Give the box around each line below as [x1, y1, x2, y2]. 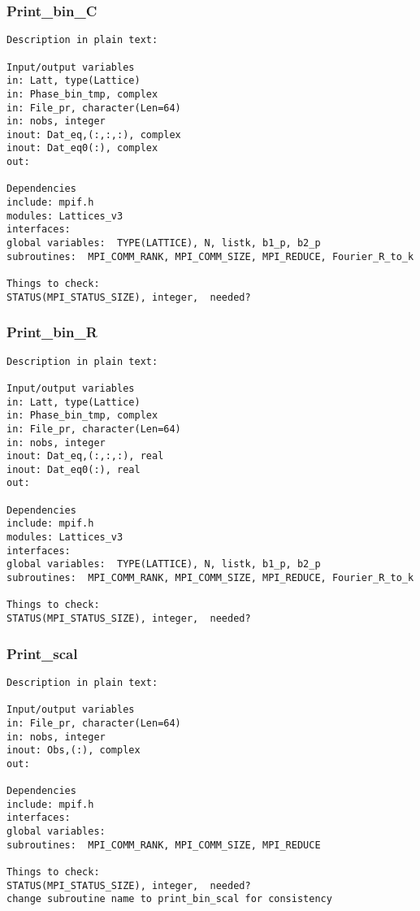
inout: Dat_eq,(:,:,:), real [6, 450, 164, 462]
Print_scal [6, 643, 78, 663]
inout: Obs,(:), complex [6, 744, 141, 757]
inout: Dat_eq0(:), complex [6, 142, 158, 154]
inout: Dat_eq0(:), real [6, 463, 141, 475]
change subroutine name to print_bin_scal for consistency [6, 893, 332, 905]
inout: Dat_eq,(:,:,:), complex [6, 128, 181, 141]
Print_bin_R [6, 322, 97, 342]
